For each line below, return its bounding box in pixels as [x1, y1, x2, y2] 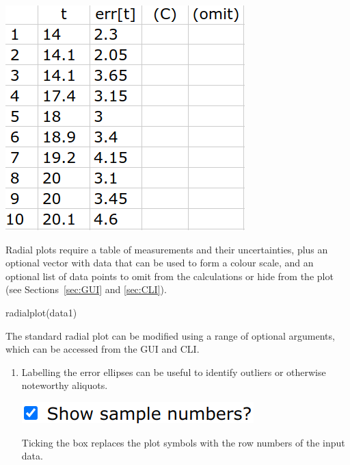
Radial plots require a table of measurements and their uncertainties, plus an [5, 242, 328, 256]
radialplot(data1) [5, 305, 77, 319]
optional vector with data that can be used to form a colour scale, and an [5, 255, 314, 270]
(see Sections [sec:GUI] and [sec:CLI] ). [5, 282, 167, 297]
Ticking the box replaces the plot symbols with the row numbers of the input [21, 435, 345, 449]
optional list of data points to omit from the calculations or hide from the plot [5, 268, 334, 283]
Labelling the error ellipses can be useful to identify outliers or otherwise [21, 364, 326, 379]
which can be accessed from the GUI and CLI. [5, 342, 200, 356]
